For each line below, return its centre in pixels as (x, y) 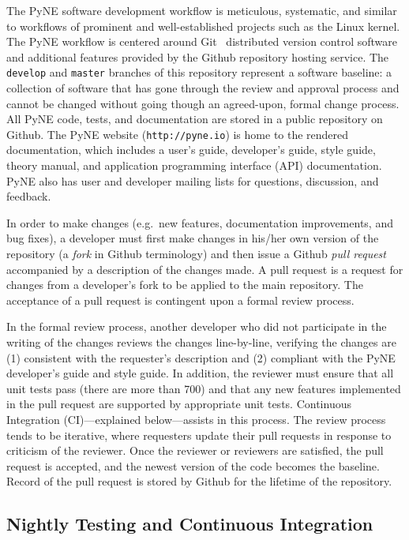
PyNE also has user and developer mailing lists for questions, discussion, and (193, 180)
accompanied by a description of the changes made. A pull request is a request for (205, 269)
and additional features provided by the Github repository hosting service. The (198, 56)
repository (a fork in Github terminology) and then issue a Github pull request (196, 254)
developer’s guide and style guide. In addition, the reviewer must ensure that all (200, 373)
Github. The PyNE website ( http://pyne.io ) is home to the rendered (178, 134)
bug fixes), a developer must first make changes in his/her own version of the (193, 238)
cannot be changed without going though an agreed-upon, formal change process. (203, 103)
